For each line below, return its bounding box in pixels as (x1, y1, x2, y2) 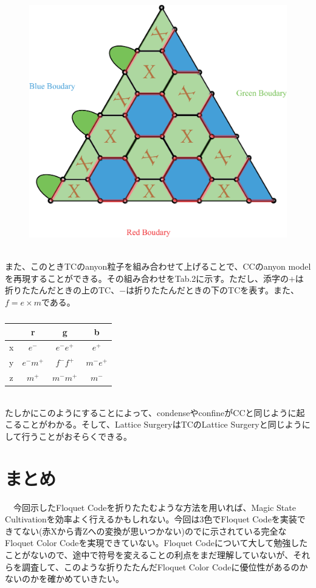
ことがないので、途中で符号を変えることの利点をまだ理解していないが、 (5, 549, 294, 561)
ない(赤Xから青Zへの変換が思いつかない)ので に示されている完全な (21, 524, 287, 537)
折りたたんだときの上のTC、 (5, 284, 120, 296)
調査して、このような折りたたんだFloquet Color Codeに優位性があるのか (21, 560, 308, 573)
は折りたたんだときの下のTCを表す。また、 (126, 284, 299, 296)
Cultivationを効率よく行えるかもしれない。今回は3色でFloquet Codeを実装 (5, 513, 297, 525)
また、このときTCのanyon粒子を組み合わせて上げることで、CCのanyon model (5, 260, 311, 273)
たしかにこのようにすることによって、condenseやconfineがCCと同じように (5, 406, 297, 419)
